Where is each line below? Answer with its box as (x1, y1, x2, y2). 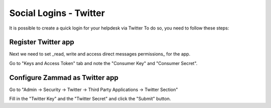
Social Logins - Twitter (9, 7, 105, 18)
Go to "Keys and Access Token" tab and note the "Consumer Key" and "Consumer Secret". (9, 60, 198, 66)
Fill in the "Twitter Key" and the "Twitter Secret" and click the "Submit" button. (9, 95, 171, 102)
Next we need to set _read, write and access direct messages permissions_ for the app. (9, 51, 191, 57)
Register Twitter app (9, 38, 75, 46)
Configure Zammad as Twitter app (9, 73, 119, 82)
